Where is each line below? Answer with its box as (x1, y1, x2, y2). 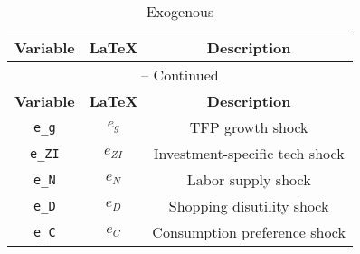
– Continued (141, 64, 219, 85)
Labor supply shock (186, 169, 311, 190)
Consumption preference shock (152, 221, 346, 242)
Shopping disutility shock (168, 195, 329, 216)
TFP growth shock (189, 117, 308, 137)
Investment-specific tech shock (153, 143, 345, 164)
